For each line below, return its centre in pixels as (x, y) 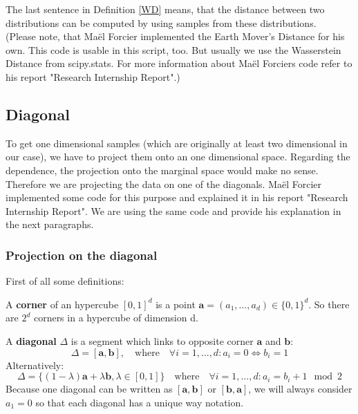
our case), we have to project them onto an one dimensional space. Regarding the (178, 157)
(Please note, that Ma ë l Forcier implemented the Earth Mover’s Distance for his (175, 36)
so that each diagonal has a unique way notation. (140, 402)
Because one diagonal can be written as (89, 389)
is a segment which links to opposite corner (162, 340)
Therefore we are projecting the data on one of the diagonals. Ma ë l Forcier (164, 184)
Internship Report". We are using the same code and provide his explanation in (173, 210)
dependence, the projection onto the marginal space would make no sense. (162, 170)
